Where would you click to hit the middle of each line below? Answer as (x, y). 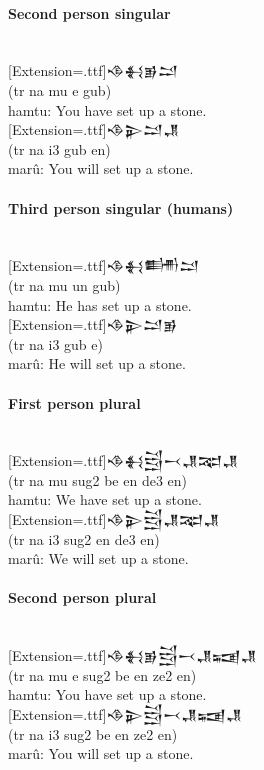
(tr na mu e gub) (60, 89)
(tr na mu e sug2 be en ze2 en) (102, 674)
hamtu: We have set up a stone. (105, 499)
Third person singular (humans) (121, 207)
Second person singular (89, 12)
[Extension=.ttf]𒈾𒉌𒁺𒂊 (93, 324)
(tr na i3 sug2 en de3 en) (84, 538)
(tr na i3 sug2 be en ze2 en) (93, 733)
